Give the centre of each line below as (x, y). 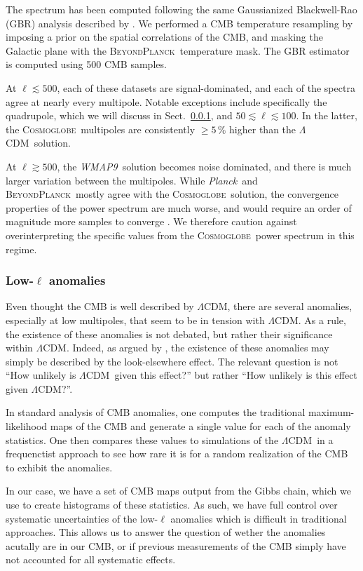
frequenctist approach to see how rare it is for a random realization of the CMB (177, 454)
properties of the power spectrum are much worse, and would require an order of (179, 207)
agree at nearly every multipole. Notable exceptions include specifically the (166, 101)
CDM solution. (38, 143)
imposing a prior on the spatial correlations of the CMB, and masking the (164, 37)
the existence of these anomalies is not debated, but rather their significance (169, 334)
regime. (21, 249)
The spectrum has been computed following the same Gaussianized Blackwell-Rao (181, 9)
